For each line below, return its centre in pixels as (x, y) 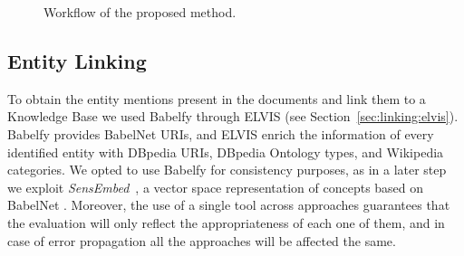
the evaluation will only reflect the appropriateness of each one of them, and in (226, 222)
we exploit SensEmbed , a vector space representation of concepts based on (216, 187)
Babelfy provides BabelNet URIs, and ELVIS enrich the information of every (221, 133)
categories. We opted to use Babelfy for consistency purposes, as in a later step (227, 170)
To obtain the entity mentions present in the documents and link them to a (217, 98)
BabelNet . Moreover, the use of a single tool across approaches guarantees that (229, 205)
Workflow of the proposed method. (140, 12)
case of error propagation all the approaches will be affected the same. (202, 240)
